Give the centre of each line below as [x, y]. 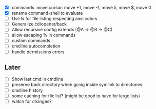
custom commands [31, 41]
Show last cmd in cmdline [38, 79]
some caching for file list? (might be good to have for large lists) [76, 96]
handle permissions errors [38, 52]
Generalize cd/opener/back [39, 24]
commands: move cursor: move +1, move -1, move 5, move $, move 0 [81, 8]
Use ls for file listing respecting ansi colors [54, 19]
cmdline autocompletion [36, 46]
